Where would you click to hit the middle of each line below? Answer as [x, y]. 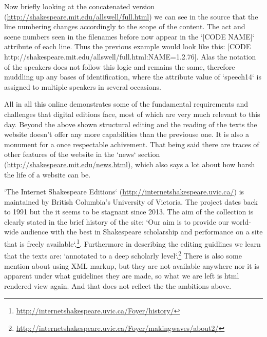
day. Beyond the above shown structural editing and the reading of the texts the [131, 124]
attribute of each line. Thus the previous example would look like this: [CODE [128, 46]
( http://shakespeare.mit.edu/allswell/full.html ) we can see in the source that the [131, 16]
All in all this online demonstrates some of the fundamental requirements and [126, 104]
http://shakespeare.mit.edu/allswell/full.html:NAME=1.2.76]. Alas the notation [130, 56]
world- [241, 221]
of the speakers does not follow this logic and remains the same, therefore [120, 66]
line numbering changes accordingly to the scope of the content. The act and [125, 26]
